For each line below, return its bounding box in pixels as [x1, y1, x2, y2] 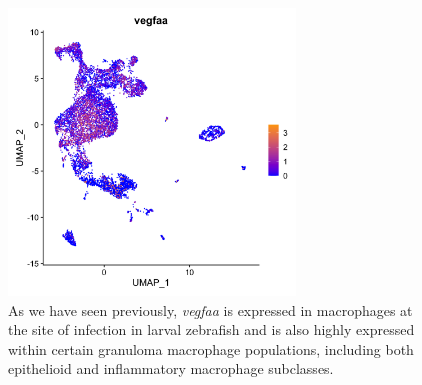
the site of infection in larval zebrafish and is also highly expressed [8, 319, 415, 340]
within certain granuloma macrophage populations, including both [8, 338, 414, 359]
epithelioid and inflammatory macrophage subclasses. [8, 358, 334, 379]
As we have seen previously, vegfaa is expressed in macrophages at [8, 299, 413, 320]
